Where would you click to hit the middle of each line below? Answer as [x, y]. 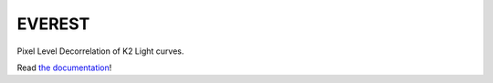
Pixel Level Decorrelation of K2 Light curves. [100, 51]
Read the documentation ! [64, 67]
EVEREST [53, 24]
